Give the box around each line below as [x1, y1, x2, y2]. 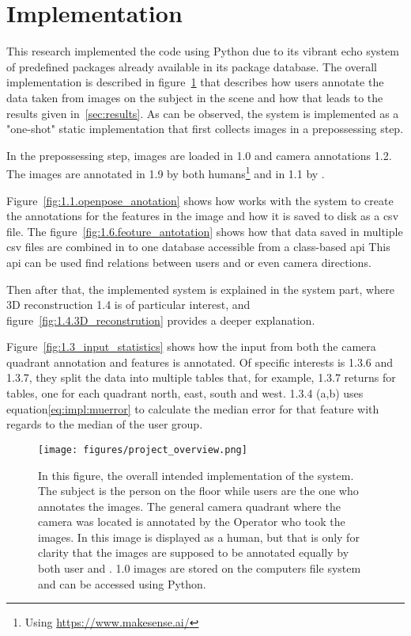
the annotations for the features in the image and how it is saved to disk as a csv [6, 208, 399, 224]
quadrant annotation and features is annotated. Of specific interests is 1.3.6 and [6, 353, 394, 370]
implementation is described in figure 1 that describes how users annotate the [6, 74, 384, 90]
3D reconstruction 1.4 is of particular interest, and [6, 296, 251, 313]
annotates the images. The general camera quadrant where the [38, 497, 341, 514]
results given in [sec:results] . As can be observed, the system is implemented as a [6, 105, 399, 121]
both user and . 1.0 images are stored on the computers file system [38, 560, 361, 577]
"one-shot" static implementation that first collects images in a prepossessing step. [6, 120, 404, 137]
